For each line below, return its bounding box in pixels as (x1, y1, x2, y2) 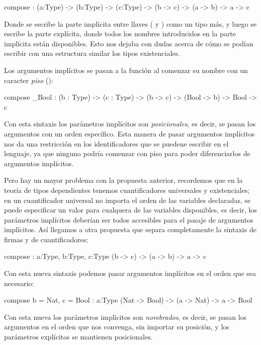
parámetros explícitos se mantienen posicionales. (4, 331, 153, 342)
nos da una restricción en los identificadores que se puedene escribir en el (4, 138, 229, 149)
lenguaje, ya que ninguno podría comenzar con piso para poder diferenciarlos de (4, 148, 250, 159)
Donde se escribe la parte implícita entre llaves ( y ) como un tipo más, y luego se (4, 18, 256, 29)
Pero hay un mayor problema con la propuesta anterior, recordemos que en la (4, 175, 243, 185)
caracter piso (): (4, 75, 53, 85)
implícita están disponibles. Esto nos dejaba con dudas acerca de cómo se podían (4, 38, 253, 48)
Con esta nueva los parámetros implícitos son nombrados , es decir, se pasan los (4, 311, 247, 322)
